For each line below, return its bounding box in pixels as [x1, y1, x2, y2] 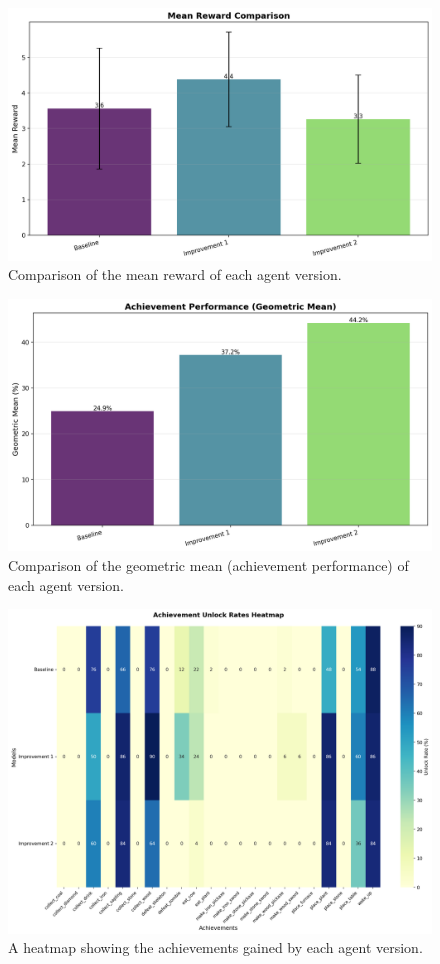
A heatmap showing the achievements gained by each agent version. [8, 937, 423, 958]
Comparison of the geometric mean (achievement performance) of [8, 554, 409, 575]
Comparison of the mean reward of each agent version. [8, 264, 342, 285]
